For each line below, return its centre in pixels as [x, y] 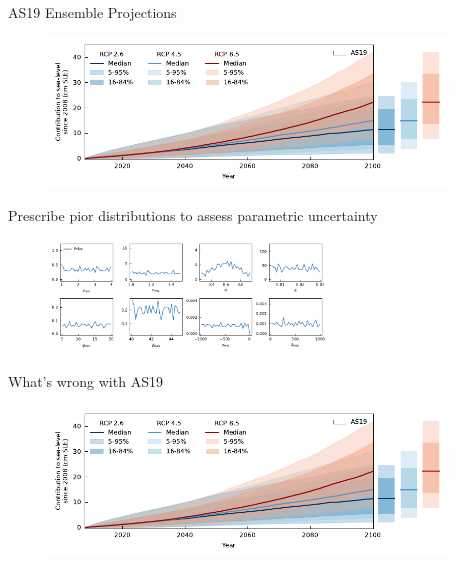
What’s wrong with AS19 [85, 380]
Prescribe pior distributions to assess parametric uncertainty [193, 215]
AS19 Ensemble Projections [92, 12]
